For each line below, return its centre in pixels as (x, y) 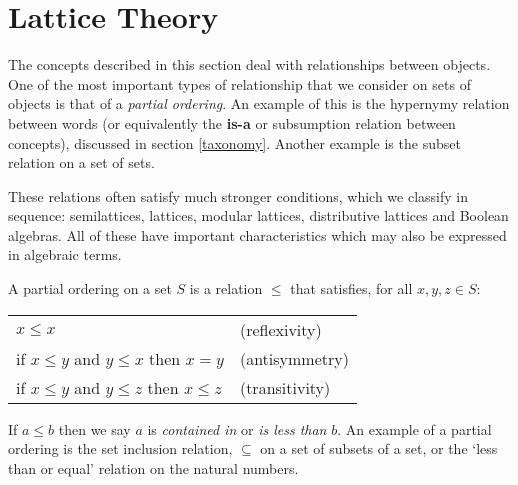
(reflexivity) (280, 329)
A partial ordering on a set (90, 288)
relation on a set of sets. (81, 162)
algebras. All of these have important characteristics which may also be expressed (257, 234)
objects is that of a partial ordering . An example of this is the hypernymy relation (259, 103)
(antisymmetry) (294, 358)
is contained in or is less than (237, 428)
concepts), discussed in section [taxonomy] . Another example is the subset (234, 142)
